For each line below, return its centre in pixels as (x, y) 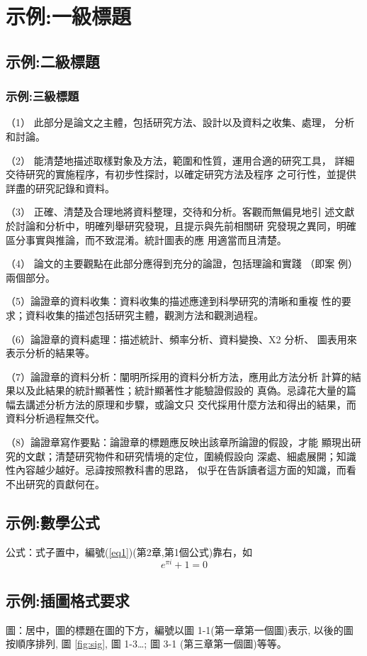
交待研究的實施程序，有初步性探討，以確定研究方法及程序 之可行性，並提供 (181, 174)
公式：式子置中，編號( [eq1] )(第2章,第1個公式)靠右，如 (129, 551)
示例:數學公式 (53, 522)
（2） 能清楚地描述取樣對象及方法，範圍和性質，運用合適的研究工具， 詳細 (180, 160)
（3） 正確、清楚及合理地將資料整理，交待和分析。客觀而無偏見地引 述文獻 (180, 212)
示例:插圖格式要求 (68, 600)
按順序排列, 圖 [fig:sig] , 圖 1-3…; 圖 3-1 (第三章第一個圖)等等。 (146, 644)
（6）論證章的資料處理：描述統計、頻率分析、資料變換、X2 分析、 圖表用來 (181, 339)
